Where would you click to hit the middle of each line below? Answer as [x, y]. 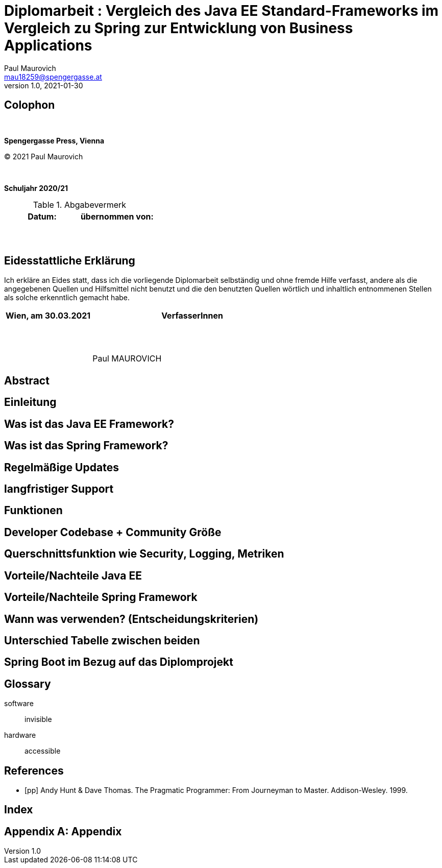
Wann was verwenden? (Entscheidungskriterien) [131, 619]
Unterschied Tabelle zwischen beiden [102, 640]
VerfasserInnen [192, 316]
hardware [20, 735]
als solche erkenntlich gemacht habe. [67, 298]
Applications [48, 45]
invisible [38, 719]
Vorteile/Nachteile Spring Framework [101, 597]
